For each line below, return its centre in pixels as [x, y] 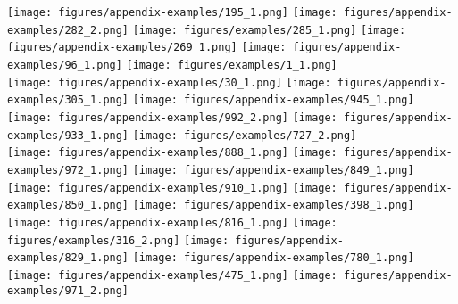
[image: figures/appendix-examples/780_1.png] [273, 258]
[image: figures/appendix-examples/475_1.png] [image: [172, 275]
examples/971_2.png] [68, 290]
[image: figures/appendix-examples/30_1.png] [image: [169, 82]
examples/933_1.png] [68, 135]
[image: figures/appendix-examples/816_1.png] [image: [172, 222]
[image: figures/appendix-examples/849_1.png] [273, 170]
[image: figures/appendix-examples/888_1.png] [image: [172, 153]
